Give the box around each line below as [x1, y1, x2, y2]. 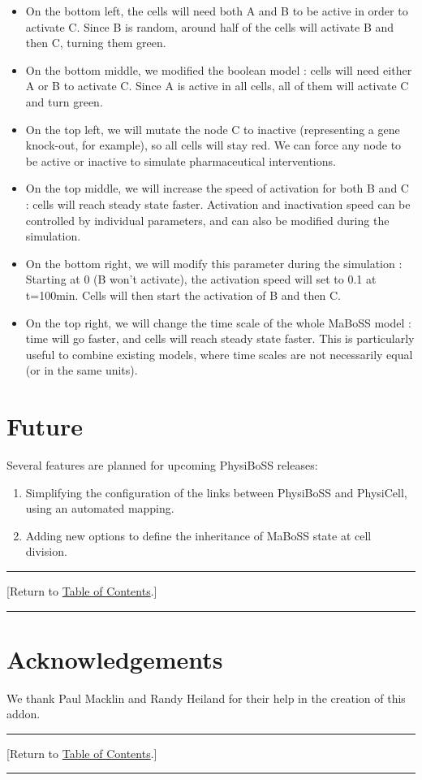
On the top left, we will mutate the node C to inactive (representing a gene [25, 120, 400, 137]
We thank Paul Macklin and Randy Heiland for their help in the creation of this [6, 689, 406, 706]
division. [25, 543, 67, 560]
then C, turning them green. [25, 34, 166, 51]
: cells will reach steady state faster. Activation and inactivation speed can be [25, 195, 411, 212]
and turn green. [25, 93, 103, 110]
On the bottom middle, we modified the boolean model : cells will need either [25, 61, 412, 78]
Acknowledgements [6, 642, 223, 675]
